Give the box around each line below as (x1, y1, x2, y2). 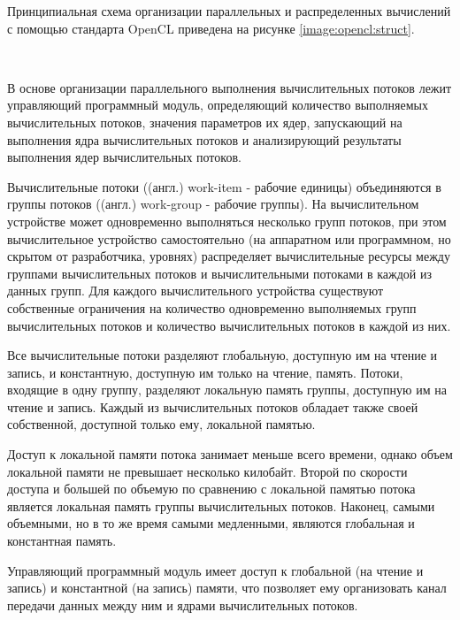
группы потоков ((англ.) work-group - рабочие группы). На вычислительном (7, 195, 419, 213)
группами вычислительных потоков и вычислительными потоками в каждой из (7, 264, 432, 282)
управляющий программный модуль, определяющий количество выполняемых (7, 96, 428, 114)
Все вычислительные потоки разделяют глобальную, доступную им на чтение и (7, 346, 438, 364)
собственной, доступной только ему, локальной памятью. (7, 415, 316, 433)
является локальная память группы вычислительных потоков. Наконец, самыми (7, 496, 435, 515)
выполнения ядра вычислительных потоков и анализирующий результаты (7, 130, 402, 149)
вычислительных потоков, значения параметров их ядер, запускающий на (7, 112, 402, 131)
